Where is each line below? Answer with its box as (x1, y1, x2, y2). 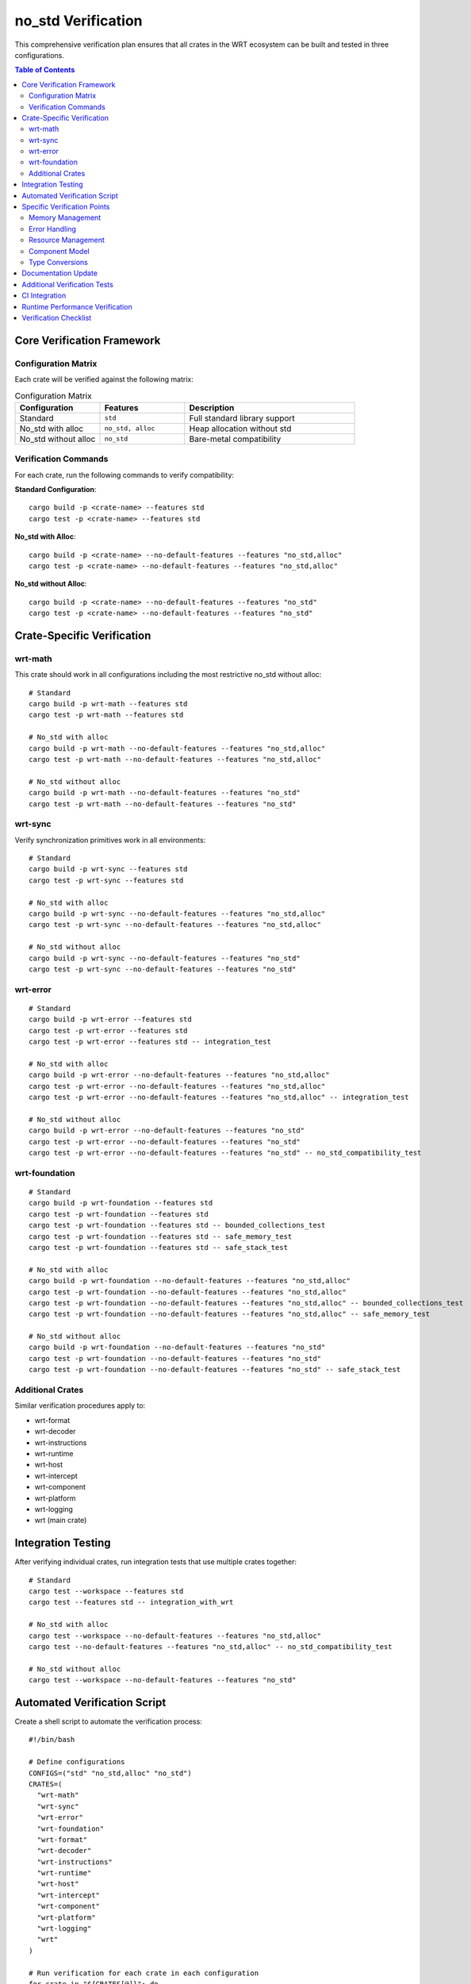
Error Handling (29, 224, 77, 233)
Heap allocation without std (189, 423, 292, 434)
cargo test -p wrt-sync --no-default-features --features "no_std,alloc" (29, 921, 322, 929)
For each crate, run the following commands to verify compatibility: (14, 470, 234, 479)
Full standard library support (189, 413, 295, 424)
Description (189, 402, 235, 413)
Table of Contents (14, 65, 75, 75)
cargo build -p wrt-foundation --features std (29, 1198, 213, 1208)
